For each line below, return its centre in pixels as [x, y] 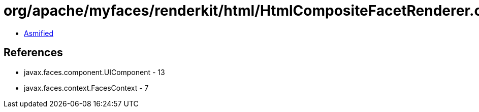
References [33, 53]
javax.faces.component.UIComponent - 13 [94, 72]
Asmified [39, 33]
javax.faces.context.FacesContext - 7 [86, 88]
